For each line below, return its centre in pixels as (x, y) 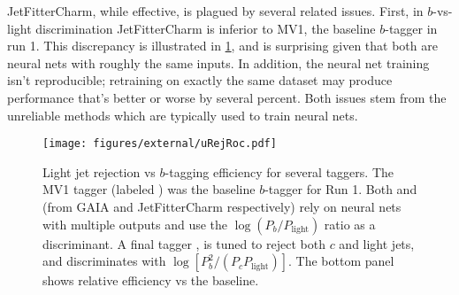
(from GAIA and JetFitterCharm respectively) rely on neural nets (222, 206)
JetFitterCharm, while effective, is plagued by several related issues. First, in (215, 11)
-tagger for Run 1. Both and (341, 189)
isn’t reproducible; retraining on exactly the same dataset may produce (200, 80)
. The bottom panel (341, 261)
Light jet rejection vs (99, 171)
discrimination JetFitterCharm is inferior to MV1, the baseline (206, 28)
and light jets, (377, 243)
